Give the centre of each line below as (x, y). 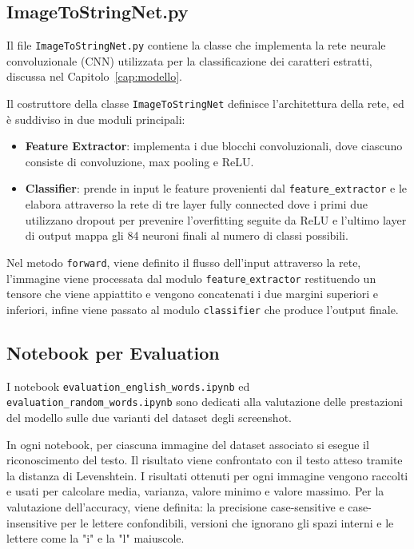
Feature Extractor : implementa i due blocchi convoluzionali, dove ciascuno (214, 146)
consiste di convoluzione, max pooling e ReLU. (139, 161)
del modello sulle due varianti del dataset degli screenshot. (149, 417)
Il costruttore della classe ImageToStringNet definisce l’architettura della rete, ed (205, 103)
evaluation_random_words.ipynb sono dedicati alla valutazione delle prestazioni (205, 402)
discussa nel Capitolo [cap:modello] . (94, 76)
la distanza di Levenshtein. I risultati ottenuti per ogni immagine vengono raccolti (207, 475)
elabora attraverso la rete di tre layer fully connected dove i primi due (196, 204)
